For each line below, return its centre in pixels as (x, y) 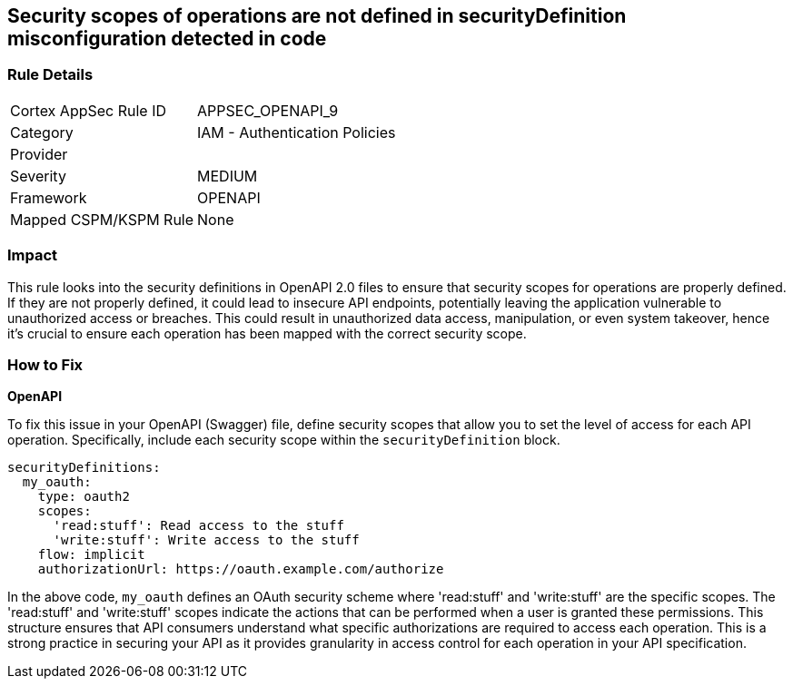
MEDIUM (228, 176)
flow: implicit (91, 555)
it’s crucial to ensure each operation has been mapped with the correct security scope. (267, 333)
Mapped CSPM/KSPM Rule (102, 219)
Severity (38, 176)
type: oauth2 (84, 497)
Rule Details (50, 75)
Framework (49, 197)
